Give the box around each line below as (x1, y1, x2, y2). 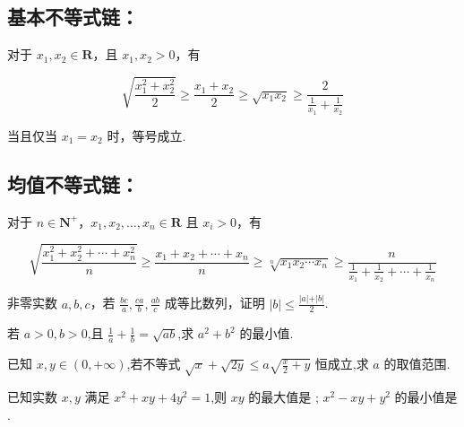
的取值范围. (383, 354, 451, 373)
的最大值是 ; (248, 387, 319, 405)
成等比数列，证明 (164, 293, 265, 312)
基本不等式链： (7, 3, 139, 30)
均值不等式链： (7, 170, 139, 197)
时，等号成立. (107, 126, 186, 144)
